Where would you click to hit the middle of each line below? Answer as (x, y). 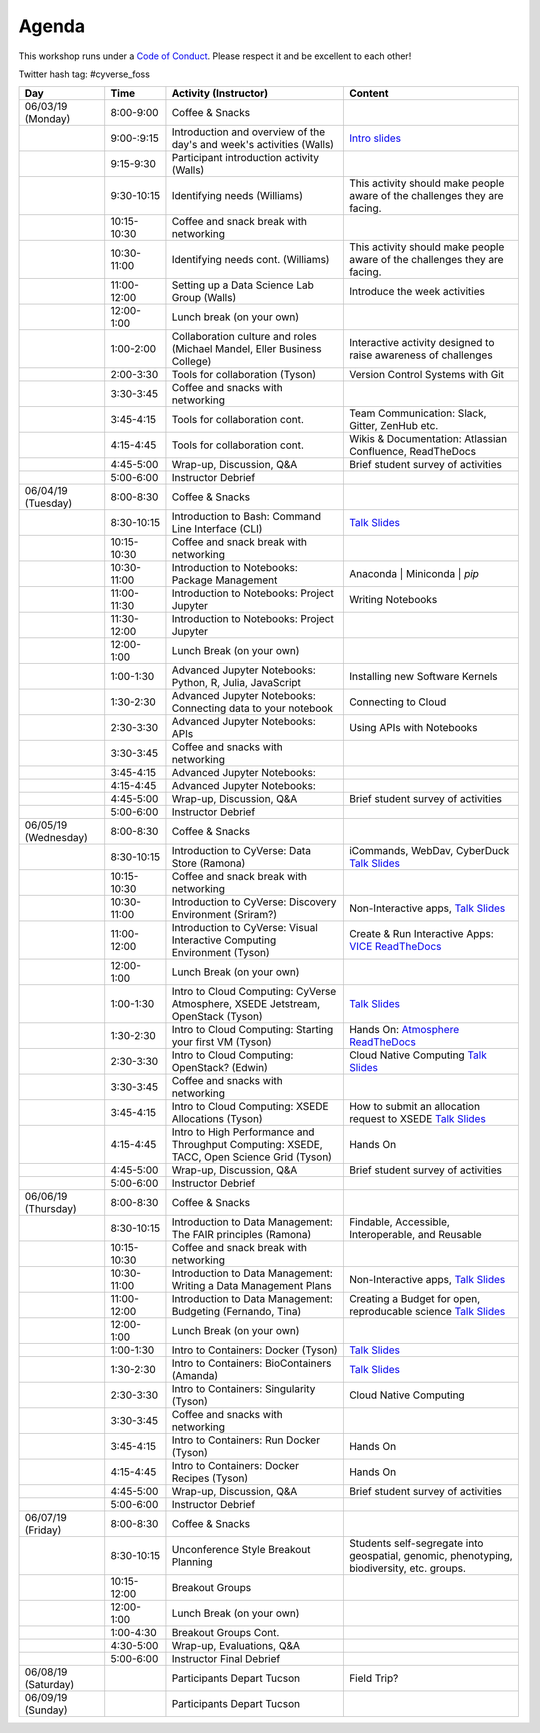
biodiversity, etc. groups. (407, 1568)
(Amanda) (195, 1376)
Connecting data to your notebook (252, 708)
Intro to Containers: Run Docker (245, 1440)
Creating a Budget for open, (414, 1299)
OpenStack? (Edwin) (220, 1068)
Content (368, 93)
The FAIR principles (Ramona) (241, 1235)
